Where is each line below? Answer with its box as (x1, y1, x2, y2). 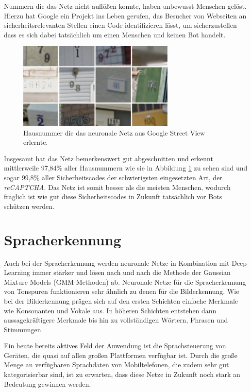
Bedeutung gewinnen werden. (4, 378, 91, 389)
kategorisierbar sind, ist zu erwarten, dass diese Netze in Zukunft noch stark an (4, 369, 240, 379)
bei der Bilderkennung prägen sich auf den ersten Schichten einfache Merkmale (4, 295, 238, 306)
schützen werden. (4, 201, 54, 211)
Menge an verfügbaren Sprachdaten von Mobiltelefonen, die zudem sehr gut (4, 359, 229, 370)
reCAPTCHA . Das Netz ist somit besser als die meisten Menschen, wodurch (4, 182, 231, 192)
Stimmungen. (4, 324, 43, 334)
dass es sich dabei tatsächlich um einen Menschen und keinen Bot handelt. (4, 29, 226, 39)
